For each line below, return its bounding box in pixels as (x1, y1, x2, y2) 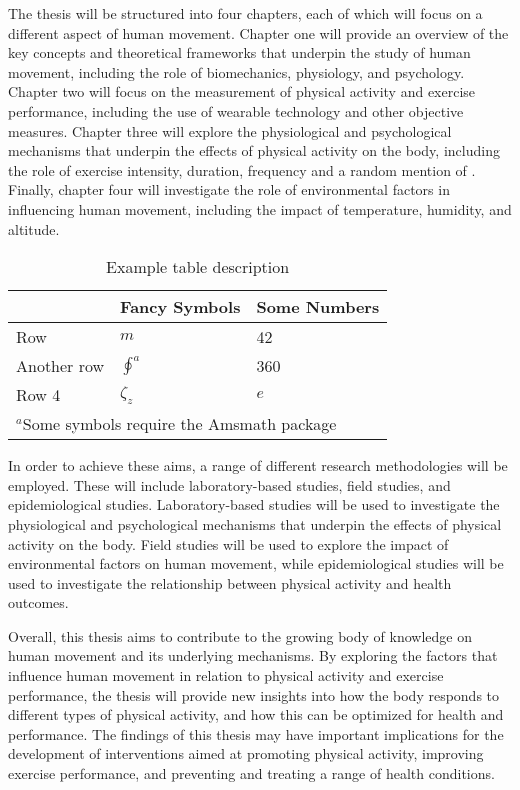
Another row (16, 354, 105, 378)
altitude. (8, 218, 60, 239)
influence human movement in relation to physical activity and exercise (8, 665, 444, 686)
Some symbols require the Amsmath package (22, 412, 337, 436)
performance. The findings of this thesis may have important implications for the (8, 723, 504, 744)
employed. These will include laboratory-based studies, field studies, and (8, 474, 451, 495)
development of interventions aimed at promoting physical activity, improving (8, 743, 484, 764)
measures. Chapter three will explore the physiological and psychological (8, 120, 452, 141)
